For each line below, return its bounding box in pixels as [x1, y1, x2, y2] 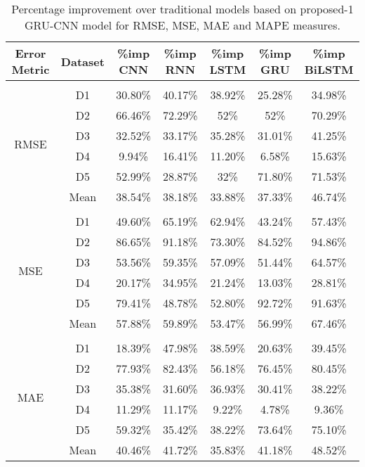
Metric [11, 61, 50, 77]
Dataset [60, 53, 105, 70]
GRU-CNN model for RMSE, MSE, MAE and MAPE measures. [25, 17, 340, 33]
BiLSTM [304, 61, 354, 77]
